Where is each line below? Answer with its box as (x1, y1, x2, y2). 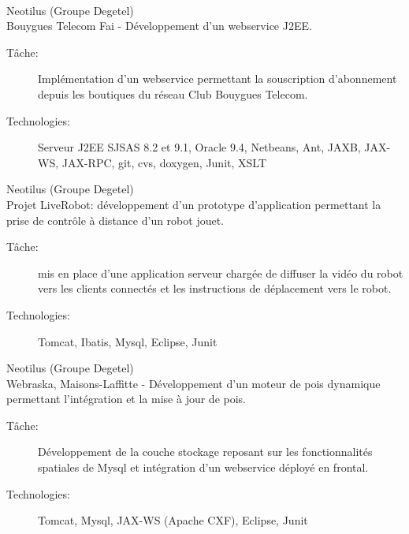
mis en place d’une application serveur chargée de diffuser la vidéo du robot (38, 264, 403, 281)
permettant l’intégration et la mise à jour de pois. (6, 390, 246, 407)
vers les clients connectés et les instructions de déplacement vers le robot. (38, 280, 392, 297)
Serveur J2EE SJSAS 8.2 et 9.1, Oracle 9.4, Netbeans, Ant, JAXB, (38, 139, 361, 155)
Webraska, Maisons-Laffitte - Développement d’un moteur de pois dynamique (6, 375, 381, 391)
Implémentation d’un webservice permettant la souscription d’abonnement (38, 70, 397, 87)
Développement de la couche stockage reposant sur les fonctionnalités (38, 443, 373, 460)
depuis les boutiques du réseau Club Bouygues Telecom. (38, 85, 308, 102)
